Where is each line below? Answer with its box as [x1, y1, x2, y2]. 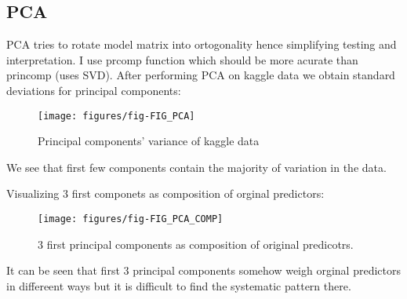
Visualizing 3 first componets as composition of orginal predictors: [6, 185, 325, 202]
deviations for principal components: [6, 82, 181, 98]
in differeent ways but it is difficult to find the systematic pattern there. [6, 277, 351, 294]
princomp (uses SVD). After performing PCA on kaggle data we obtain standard [6, 67, 395, 83]
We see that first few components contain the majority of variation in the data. [6, 159, 387, 175]
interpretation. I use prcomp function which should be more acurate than [6, 51, 358, 67]
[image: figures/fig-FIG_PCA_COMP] [38, 213, 223, 225]
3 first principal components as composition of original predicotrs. [38, 235, 354, 252]
